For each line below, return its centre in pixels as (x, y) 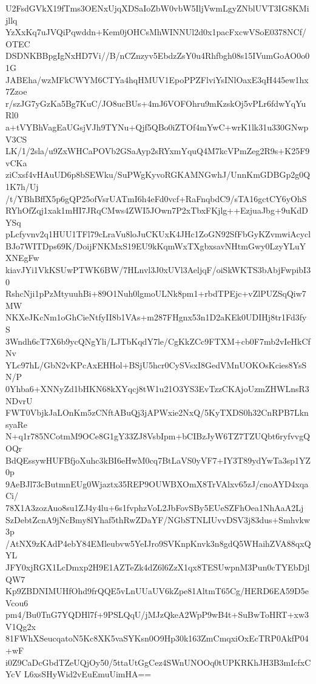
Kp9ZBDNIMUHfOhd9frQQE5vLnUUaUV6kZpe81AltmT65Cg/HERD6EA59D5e (157, 591)
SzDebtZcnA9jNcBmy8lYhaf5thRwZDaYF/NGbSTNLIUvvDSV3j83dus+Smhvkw (158, 519)
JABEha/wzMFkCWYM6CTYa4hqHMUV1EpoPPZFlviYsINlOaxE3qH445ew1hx (157, 79)
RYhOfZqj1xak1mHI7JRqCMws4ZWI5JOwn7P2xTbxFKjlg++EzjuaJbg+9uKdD (157, 210)
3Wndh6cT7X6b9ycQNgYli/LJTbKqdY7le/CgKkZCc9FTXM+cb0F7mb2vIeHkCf (158, 341)
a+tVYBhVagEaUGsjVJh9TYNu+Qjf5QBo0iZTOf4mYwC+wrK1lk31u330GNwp (157, 127)
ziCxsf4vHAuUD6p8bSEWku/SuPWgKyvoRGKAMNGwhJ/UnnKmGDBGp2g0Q (158, 174)
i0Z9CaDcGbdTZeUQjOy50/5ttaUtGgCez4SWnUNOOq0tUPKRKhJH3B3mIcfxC (158, 662)
